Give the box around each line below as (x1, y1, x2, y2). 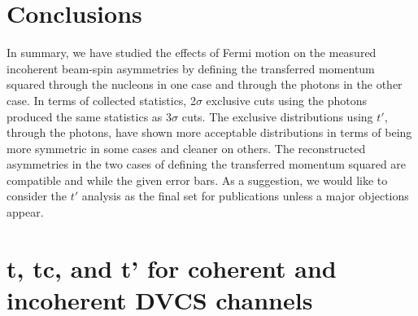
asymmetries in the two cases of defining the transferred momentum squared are (7, 156, 407, 173)
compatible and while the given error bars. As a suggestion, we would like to (7, 171, 388, 188)
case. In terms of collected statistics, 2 (7, 91, 196, 108)
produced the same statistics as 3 (7, 108, 172, 125)
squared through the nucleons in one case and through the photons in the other (7, 76, 403, 93)
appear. (7, 204, 44, 221)
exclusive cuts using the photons (206, 91, 368, 108)
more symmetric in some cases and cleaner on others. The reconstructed (7, 139, 366, 156)
